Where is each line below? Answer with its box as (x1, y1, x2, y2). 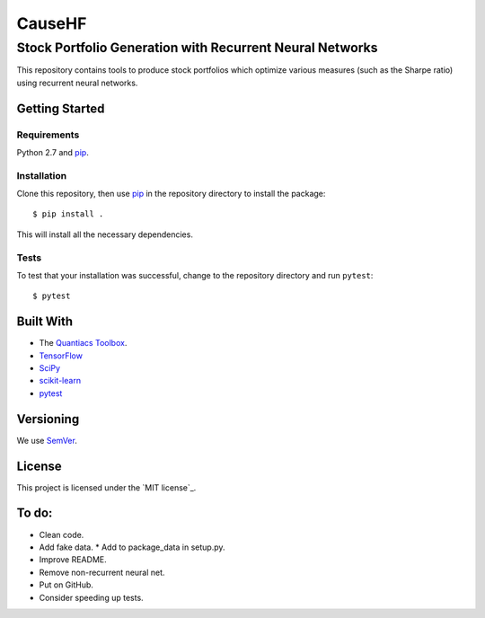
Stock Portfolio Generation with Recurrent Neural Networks (16, 40, 378, 56)
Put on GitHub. (39, 579, 94, 590)
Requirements (16, 128, 80, 141)
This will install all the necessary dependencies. (16, 229, 193, 240)
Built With (16, 314, 74, 330)
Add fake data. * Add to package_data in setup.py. (39, 542, 225, 552)
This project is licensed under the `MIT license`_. (16, 481, 197, 493)
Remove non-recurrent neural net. (39, 567, 165, 578)
